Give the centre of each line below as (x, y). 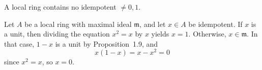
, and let (153, 24)
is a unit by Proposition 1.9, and (107, 43)
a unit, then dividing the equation (57, 34)
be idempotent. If (215, 24)
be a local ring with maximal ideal (78, 24)
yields (160, 34)
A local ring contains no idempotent (60, 7)
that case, (19, 43)
